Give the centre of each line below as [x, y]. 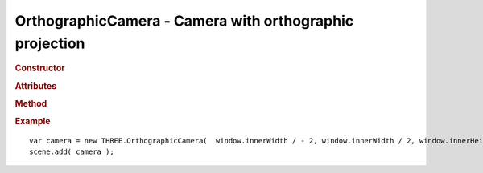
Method [31, 103]
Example [33, 122]
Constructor [40, 68]
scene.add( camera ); [72, 152]
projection [50, 43]
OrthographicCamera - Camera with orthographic [184, 21]
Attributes [36, 86]
